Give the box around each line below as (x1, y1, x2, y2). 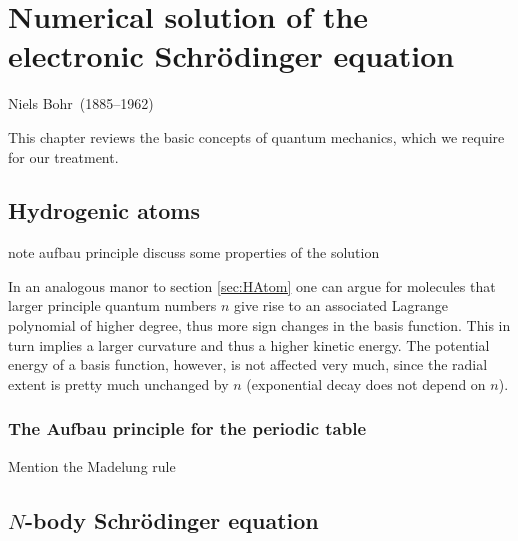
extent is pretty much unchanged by (8, 373, 229, 394)
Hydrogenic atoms (8, 195, 200, 226)
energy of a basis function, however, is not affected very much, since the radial (8, 354, 488, 375)
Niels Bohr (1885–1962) (8, 93, 154, 114)
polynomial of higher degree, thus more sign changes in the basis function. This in (8, 315, 511, 336)
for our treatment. (8, 146, 119, 167)
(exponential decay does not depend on (246, 373, 486, 394)
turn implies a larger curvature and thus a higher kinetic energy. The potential (8, 334, 490, 355)
